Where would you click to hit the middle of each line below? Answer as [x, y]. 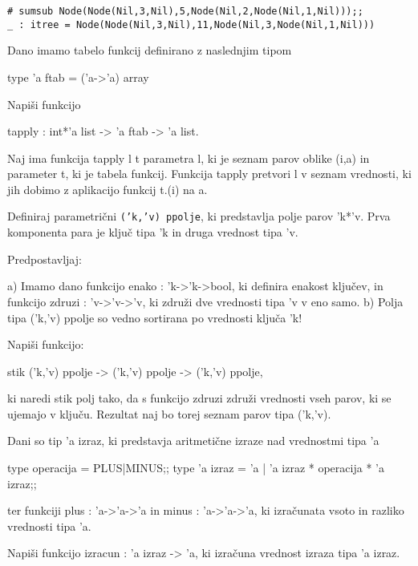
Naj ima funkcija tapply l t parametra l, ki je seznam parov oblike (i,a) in [189, 158]
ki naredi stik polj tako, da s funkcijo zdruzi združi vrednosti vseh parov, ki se [199, 398]
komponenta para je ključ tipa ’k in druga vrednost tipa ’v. [153, 232]
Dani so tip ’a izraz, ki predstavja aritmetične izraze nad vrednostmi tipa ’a [193, 441]
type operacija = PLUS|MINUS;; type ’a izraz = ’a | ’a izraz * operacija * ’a [196, 468]
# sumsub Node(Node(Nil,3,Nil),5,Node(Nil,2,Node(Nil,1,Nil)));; [185, 11]
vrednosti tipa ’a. [49, 526]
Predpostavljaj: [45, 259]
